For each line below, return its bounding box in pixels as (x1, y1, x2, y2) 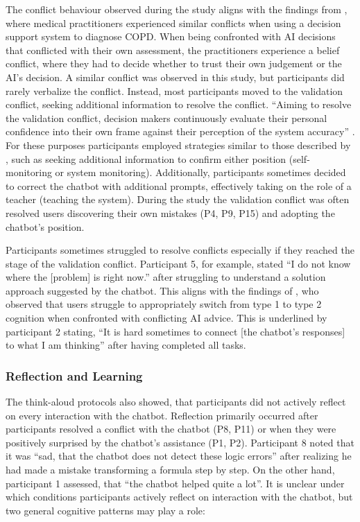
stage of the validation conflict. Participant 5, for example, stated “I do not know (6, 256, 351, 270)
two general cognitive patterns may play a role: (6, 503, 205, 517)
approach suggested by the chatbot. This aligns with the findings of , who (6, 283, 319, 297)
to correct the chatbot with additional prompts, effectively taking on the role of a (6, 178, 352, 193)
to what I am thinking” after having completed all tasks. (6, 338, 246, 352)
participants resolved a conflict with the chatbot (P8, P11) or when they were (6, 421, 336, 436)
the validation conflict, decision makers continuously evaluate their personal (6, 110, 327, 125)
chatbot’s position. (6, 219, 85, 234)
